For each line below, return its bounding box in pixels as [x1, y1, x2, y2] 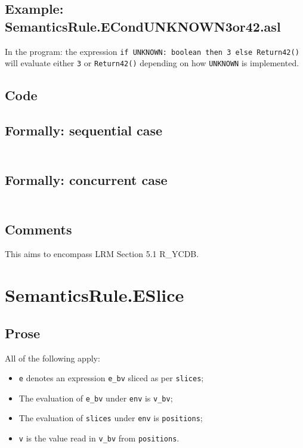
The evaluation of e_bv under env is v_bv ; [18, 391, 173, 404]
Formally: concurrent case [5, 170, 168, 189]
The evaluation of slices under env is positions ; [18, 412, 203, 424]
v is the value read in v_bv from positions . [18, 432, 180, 444]
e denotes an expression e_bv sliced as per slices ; [18, 372, 204, 384]
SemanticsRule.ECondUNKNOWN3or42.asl [5, 17, 281, 35]
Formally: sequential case [5, 121, 163, 140]
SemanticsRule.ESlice [5, 283, 184, 307]
